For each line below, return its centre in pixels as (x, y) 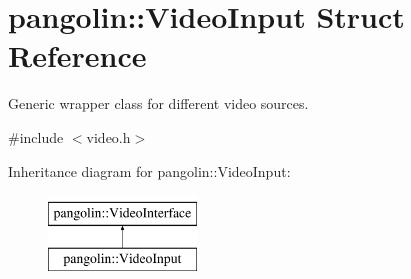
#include (36, 136)
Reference (77, 55)
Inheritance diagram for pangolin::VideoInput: (149, 170)
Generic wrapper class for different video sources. (158, 103)
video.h (108, 136)
